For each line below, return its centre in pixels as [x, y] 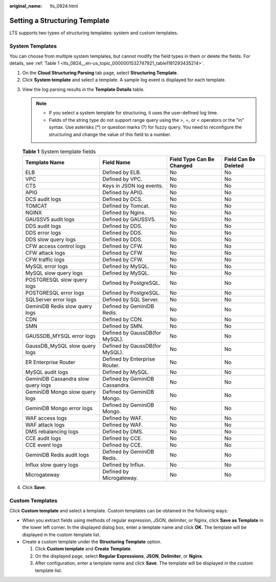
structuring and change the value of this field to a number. [110, 134]
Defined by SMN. [123, 326]
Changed [181, 166]
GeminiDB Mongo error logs [59, 408]
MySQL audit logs [47, 372]
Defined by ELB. [122, 172]
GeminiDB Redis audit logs [57, 455]
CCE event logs [44, 445]
